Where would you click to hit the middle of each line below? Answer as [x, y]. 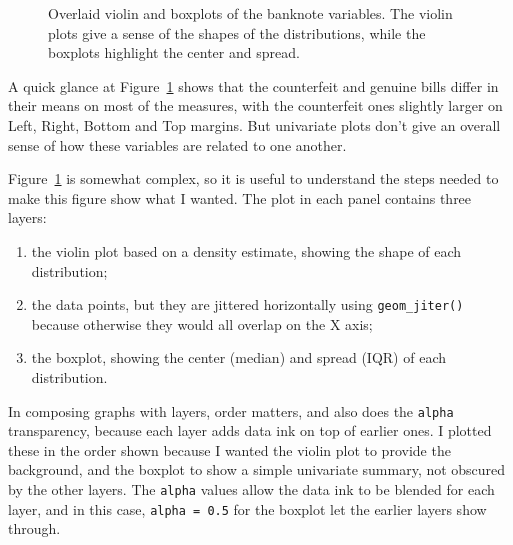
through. [34, 528]
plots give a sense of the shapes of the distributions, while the [237, 32]
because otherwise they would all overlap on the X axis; [202, 323]
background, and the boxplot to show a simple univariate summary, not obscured [257, 469]
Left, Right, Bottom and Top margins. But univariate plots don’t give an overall [254, 124]
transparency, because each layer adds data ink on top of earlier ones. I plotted [250, 430]
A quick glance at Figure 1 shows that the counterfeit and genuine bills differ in [253, 85]
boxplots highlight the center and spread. [174, 52]
